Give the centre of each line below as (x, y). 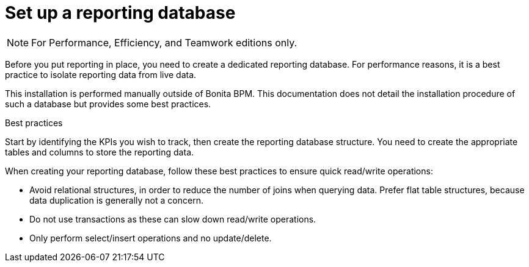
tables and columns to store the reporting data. (100, 152)
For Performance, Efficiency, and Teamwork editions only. (164, 42)
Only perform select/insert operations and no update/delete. (151, 238)
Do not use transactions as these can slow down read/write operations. (173, 219)
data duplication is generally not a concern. (116, 200)
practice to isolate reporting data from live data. (101, 74)
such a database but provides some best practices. (108, 104)
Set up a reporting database (120, 13)
